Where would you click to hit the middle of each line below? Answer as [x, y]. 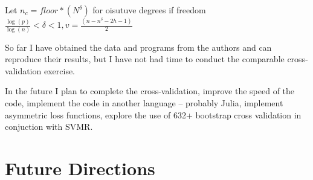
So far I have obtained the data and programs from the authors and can [138, 47]
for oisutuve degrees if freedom [149, 10]
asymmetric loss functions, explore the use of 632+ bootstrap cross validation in [153, 114]
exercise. [60, 70]
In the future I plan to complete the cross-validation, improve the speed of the [150, 91]
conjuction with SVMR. [49, 127]
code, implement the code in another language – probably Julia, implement [144, 103]
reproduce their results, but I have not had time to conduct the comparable [145, 59]
